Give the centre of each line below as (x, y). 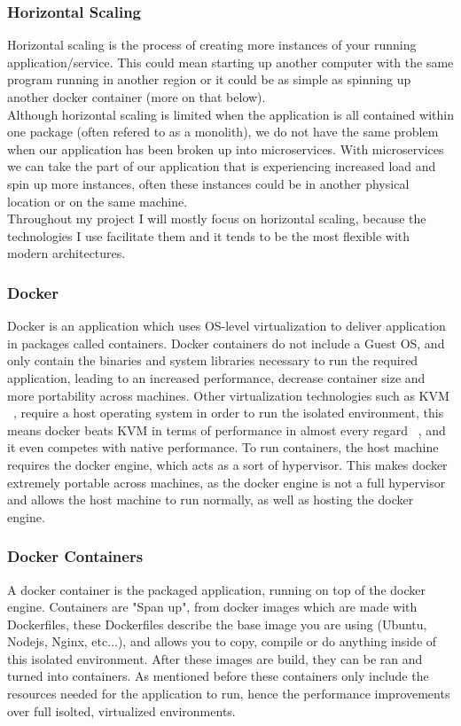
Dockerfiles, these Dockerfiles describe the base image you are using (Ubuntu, (217, 624)
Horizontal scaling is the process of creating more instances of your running (212, 45)
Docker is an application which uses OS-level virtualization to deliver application (227, 326)
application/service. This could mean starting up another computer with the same (230, 62)
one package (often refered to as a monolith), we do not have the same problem (223, 132)
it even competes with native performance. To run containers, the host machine (223, 447)
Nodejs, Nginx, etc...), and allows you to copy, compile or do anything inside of (222, 641)
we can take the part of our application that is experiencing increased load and (222, 166)
